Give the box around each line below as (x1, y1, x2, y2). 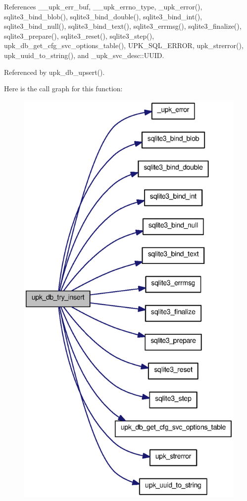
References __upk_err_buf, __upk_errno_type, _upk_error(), (4, 1, 202, 11)
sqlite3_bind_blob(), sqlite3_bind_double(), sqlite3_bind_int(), (4, 11, 202, 21)
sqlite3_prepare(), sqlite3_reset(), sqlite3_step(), (4, 30, 154, 41)
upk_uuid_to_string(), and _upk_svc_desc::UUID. (4, 50, 164, 60)
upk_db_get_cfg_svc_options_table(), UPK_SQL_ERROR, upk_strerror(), (4, 40, 244, 51)
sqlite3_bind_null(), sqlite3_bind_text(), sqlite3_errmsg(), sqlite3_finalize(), (4, 21, 242, 31)
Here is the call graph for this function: (4, 83, 123, 94)
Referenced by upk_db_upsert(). (4, 66, 105, 77)
